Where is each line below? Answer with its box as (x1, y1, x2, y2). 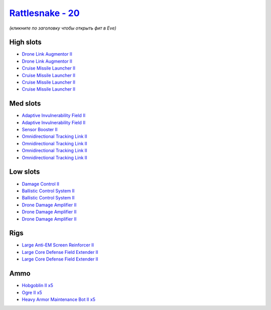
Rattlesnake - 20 (9, 8, 80, 19)
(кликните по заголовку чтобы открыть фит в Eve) (9, 25, 116, 31)
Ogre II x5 (22, 289, 42, 295)
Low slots (9, 168, 40, 176)
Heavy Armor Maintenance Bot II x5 (22, 296, 95, 302)
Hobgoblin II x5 (22, 282, 54, 288)
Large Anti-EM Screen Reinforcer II (22, 242, 94, 248)
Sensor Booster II (22, 127, 58, 133)
